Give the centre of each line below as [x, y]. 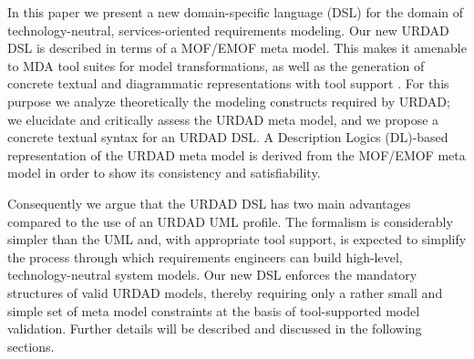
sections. [31, 346]
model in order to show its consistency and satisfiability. [164, 173]
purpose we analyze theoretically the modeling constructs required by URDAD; [229, 101]
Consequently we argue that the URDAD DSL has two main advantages [209, 203]
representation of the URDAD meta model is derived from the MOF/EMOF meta [237, 154]
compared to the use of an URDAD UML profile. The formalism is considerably [230, 221]
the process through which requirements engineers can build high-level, [205, 256]
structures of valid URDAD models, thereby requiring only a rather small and [225, 292]
